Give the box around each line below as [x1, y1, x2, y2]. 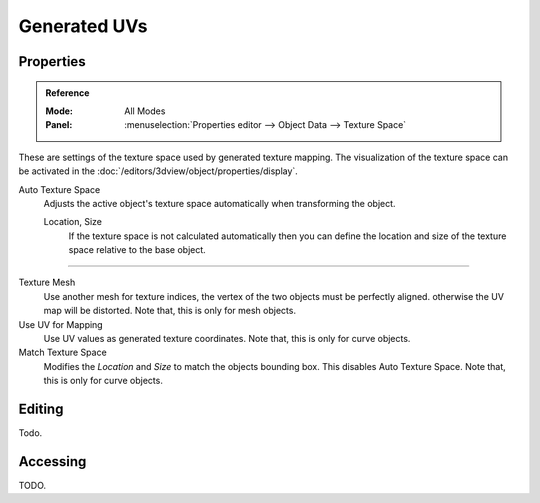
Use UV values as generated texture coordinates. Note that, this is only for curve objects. [43, 333, 411, 345]
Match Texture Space [18, 346, 107, 359]
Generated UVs [18, 15, 148, 37]
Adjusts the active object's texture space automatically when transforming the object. [43, 197, 396, 209]
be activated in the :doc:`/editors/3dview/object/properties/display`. [18, 165, 299, 177]
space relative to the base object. [68, 244, 207, 256]
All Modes [124, 105, 166, 117]
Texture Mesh [18, 276, 76, 289]
